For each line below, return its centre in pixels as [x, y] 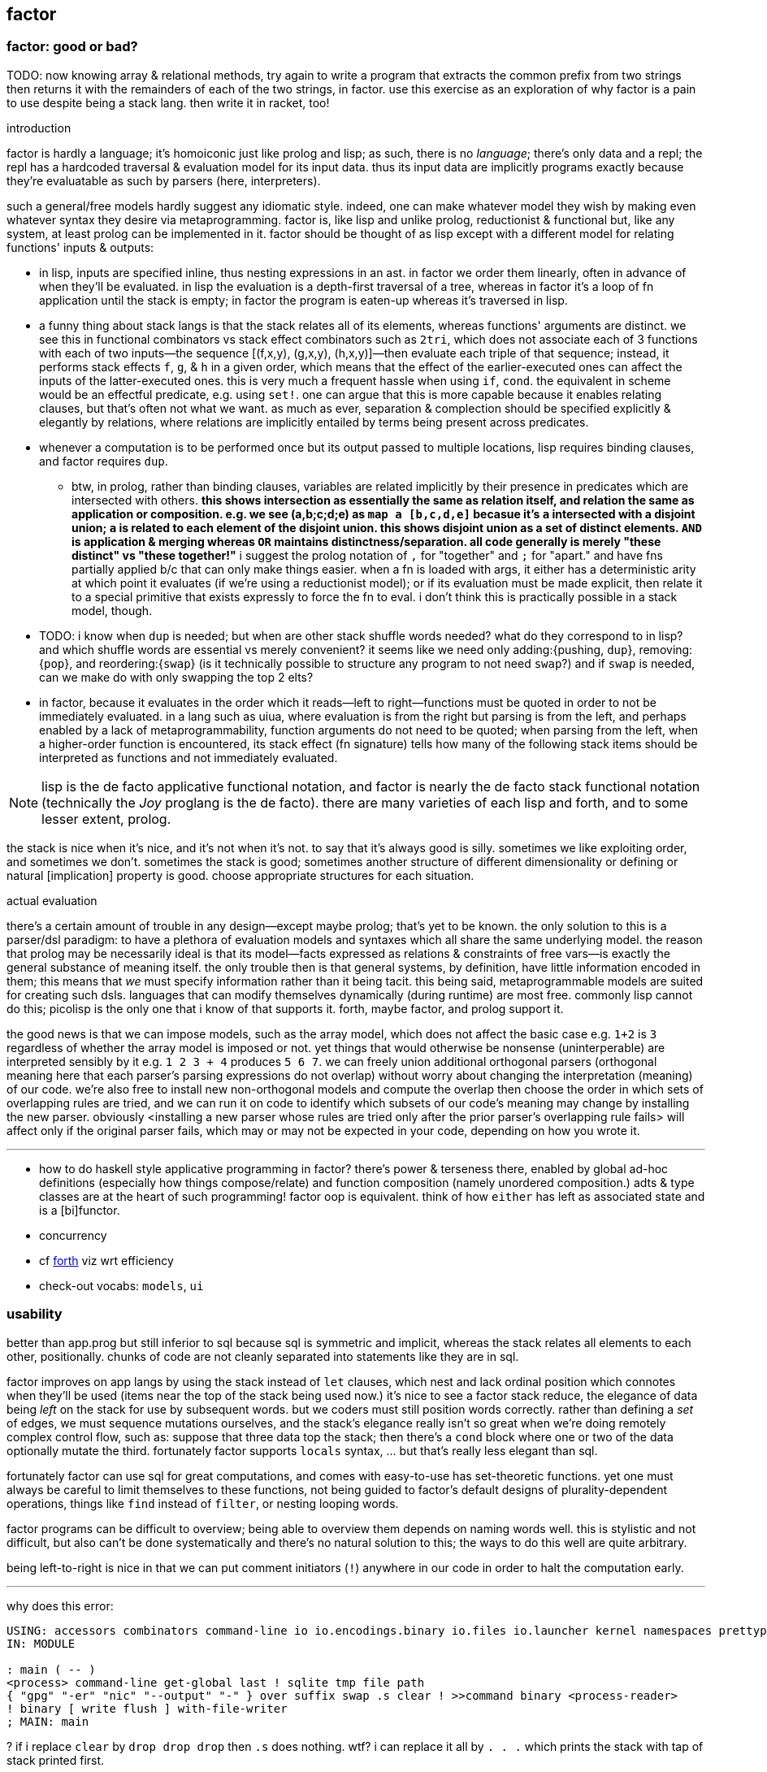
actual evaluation [52, 900]
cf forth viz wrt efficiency [106, 1260]
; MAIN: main [48, 1721]
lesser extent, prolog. [106, 819]
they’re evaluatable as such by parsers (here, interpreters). [164, 180]
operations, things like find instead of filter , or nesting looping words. [203, 1503]
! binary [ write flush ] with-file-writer [147, 1708]
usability [35, 1314]
